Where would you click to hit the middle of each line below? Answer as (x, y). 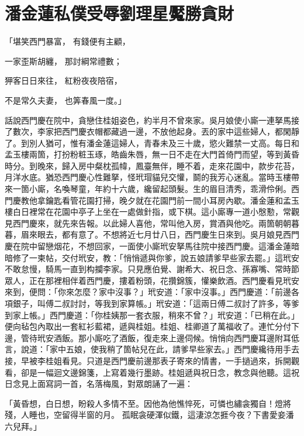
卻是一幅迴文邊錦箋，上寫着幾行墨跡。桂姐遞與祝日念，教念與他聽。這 (156, 372)
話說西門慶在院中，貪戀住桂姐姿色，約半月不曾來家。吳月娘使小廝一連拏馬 (148, 120)
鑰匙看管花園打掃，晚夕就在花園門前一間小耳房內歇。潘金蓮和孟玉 (172, 200)
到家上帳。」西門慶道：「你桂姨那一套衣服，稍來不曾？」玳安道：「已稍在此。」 (152, 315)
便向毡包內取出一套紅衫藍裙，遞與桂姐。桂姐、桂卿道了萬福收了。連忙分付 (148, 326)
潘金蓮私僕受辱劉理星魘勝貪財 (120, 13)
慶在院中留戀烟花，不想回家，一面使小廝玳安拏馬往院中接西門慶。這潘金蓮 (148, 246)
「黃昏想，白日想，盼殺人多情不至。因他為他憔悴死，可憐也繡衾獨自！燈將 (148, 403)
